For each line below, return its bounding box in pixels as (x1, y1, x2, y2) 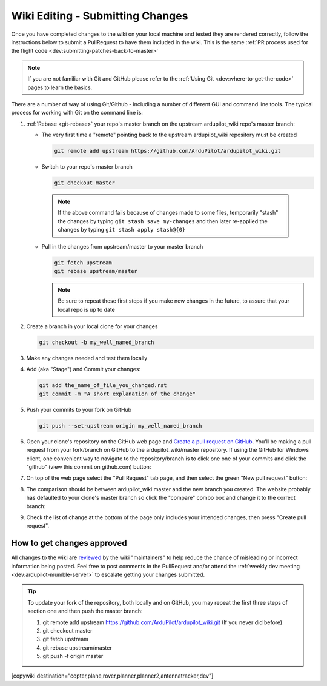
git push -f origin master (42, 653, 104, 660)
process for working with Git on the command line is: (11, 109, 144, 116)
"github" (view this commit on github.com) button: (26, 463, 151, 470)
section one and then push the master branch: (27, 607, 143, 615)
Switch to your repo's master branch (41, 163, 133, 170)
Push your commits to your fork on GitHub (26, 406, 132, 413)
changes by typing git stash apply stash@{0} (58, 226, 186, 234)
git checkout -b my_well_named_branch (39, 339, 154, 346)
